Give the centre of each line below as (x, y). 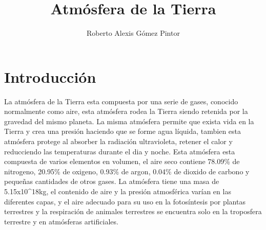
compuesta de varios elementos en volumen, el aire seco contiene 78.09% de (122, 161)
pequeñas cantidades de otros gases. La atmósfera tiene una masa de (112, 181)
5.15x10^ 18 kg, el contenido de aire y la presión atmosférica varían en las (118, 191)
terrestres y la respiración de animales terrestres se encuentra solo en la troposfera (133, 211)
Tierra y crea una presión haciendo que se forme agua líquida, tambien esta (123, 131)
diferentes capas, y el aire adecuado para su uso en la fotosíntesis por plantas (125, 201)
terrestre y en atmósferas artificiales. (61, 221)
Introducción (50, 76)
